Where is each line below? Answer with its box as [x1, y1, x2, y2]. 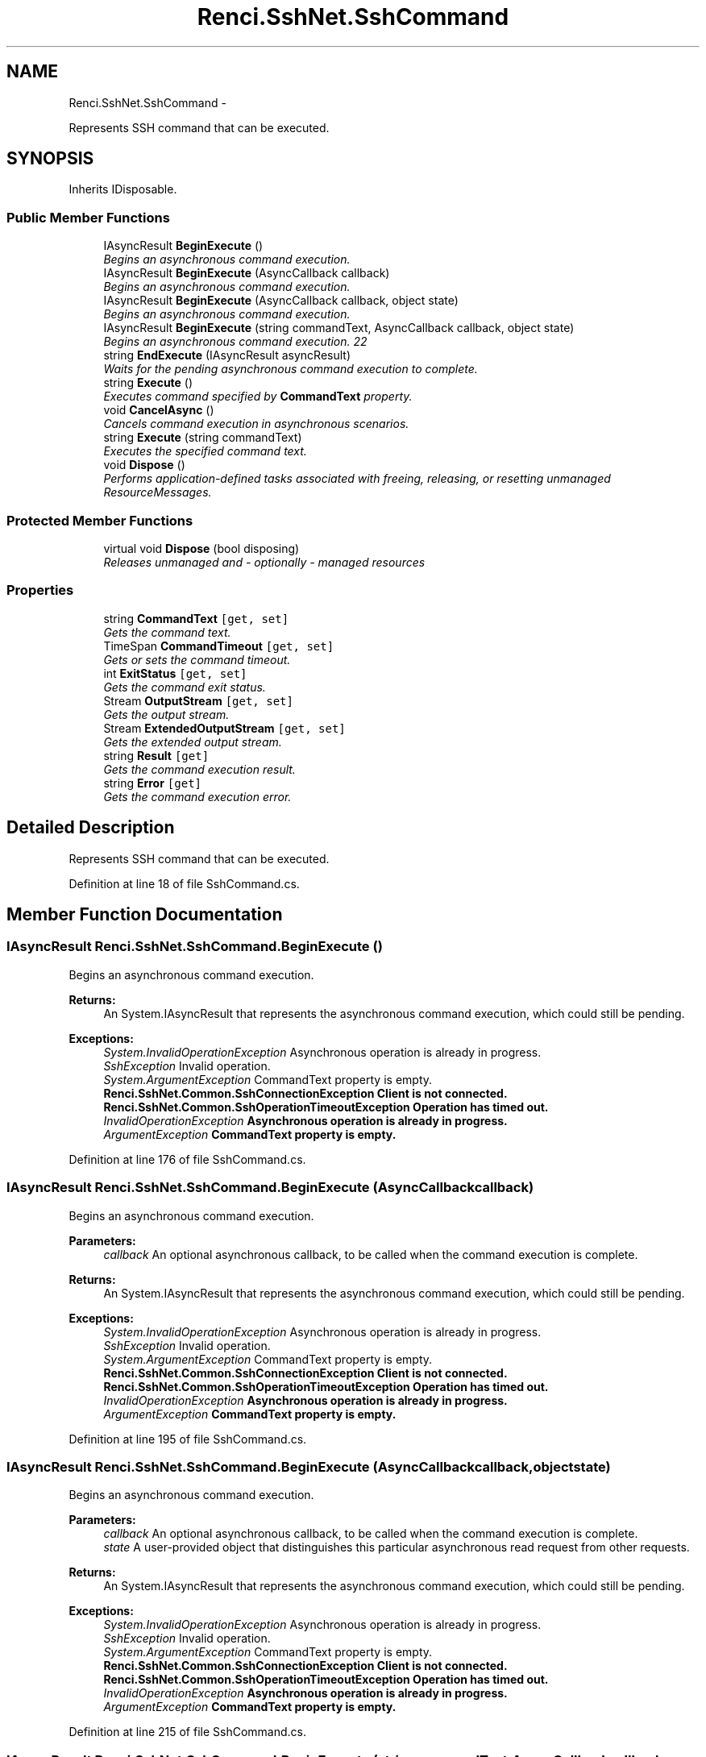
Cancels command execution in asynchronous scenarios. [103, 417, 409, 431]
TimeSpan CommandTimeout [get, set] [103, 638, 334, 653]
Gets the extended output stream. [103, 734, 282, 749]
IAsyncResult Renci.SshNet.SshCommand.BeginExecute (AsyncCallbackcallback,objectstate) [6, 1458, 611, 1475]
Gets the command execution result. [103, 762, 296, 776]
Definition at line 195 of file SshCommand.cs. [69, 1431, 307, 1446]
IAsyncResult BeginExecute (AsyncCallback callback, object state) [103, 293, 459, 308]
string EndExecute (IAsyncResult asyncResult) [103, 348, 351, 363]
